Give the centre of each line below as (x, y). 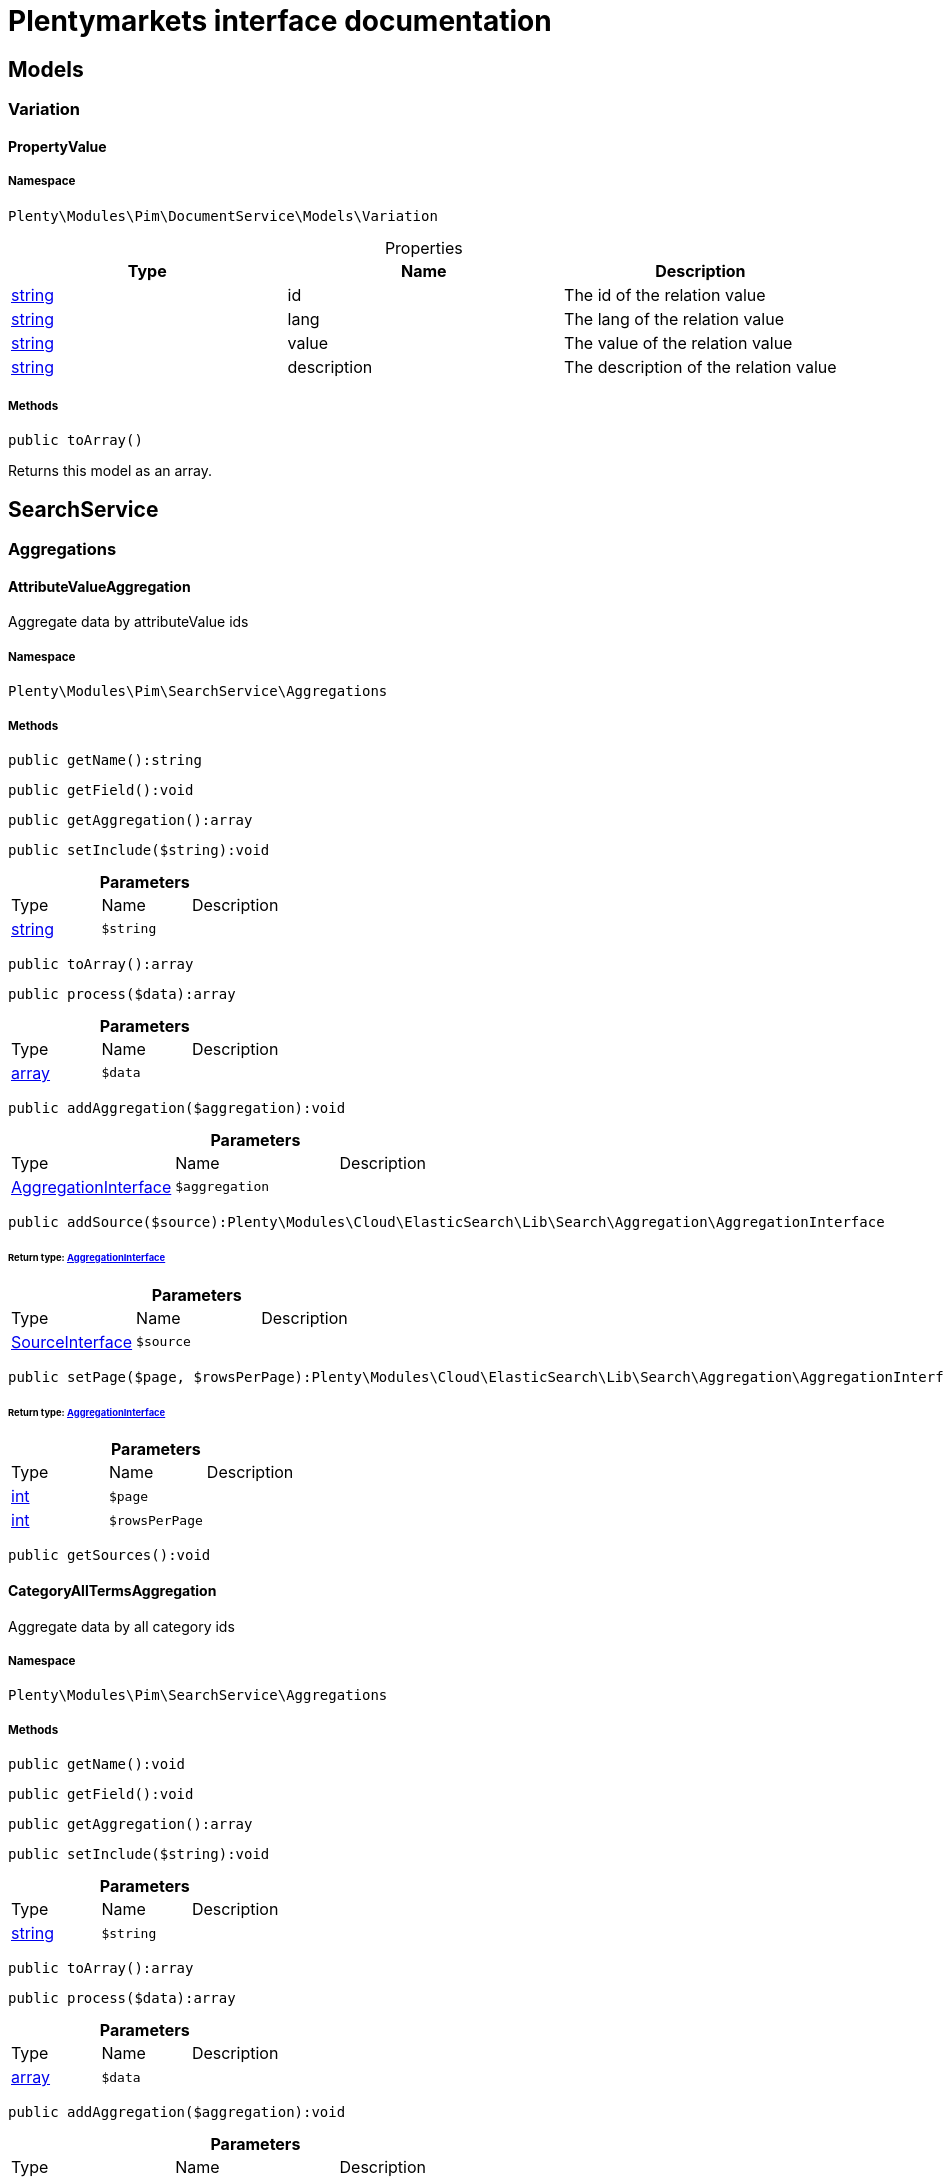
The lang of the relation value (674, 318)
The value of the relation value (678, 342)
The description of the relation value (700, 366)
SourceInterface (72, 1341)
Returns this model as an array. (110, 471)
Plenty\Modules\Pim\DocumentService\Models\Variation (223, 215)
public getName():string (105, 759)
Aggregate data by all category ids (121, 1626)
